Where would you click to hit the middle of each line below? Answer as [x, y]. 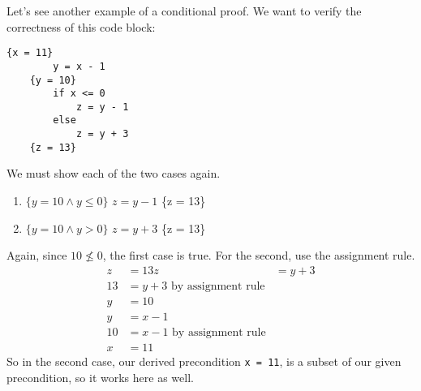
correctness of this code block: [81, 26]
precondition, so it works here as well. [100, 377]
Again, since [37, 255]
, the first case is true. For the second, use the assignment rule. [259, 255]
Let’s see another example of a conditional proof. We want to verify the [184, 11]
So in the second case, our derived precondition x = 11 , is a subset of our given [204, 361]
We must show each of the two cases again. [114, 173]
